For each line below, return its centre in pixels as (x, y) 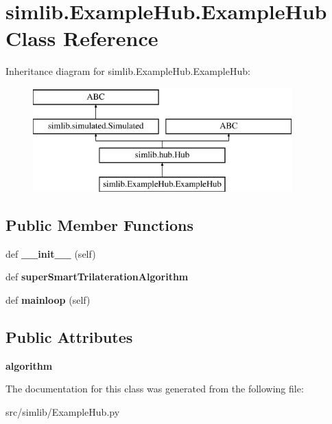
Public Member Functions (99, 225)
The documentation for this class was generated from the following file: (155, 389)
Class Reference (82, 38)
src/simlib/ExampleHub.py (63, 412)
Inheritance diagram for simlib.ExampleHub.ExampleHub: (128, 71)
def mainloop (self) (48, 300)
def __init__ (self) (51, 253)
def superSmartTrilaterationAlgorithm (97, 277)
